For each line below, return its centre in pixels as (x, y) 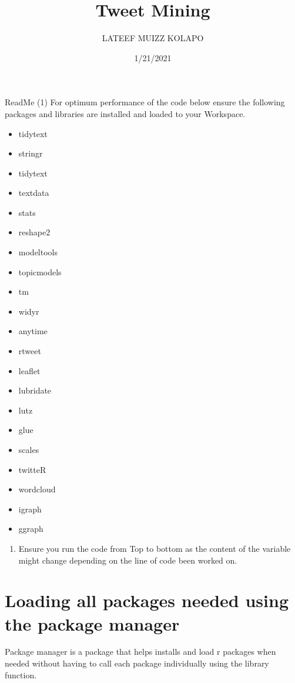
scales (29, 449)
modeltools (38, 252)
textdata (34, 193)
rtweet (30, 351)
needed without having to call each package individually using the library (137, 663)
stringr (31, 153)
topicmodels (40, 271)
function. (21, 674)
